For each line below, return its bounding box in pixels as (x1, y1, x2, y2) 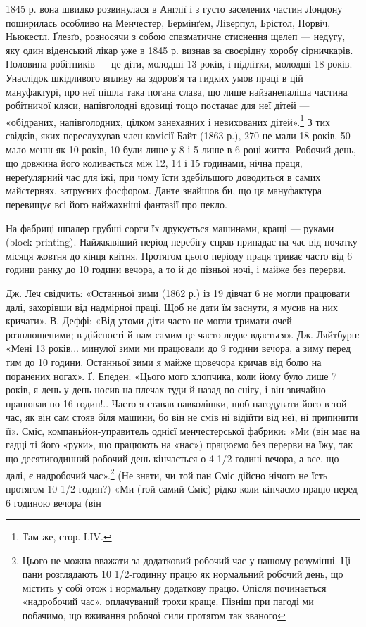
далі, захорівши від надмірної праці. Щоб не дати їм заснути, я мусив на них (6, 299, 338, 314)
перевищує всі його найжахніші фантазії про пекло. (6, 196, 227, 211)
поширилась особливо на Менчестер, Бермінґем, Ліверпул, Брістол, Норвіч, (6, 15, 331, 30)
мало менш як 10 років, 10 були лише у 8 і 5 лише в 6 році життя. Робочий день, (6, 141, 356, 156)
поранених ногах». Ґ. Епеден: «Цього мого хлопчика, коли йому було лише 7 (6, 368, 337, 383)
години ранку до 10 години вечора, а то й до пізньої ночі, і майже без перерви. (6, 262, 346, 277)
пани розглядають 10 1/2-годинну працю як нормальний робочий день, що (22, 566, 343, 581)
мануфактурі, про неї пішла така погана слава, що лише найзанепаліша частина (6, 84, 348, 99)
